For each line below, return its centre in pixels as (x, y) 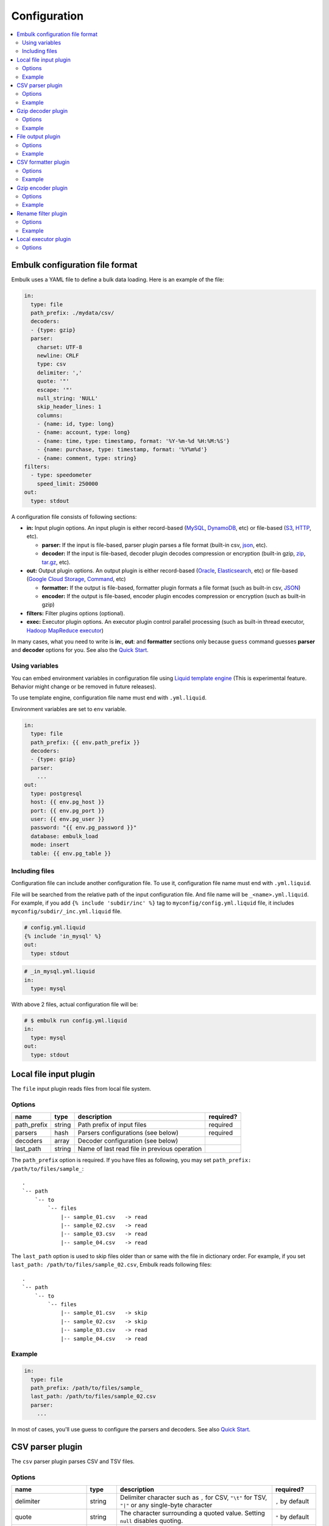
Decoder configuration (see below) (128, 1141)
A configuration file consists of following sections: (74, 516)
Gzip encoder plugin (42, 188)
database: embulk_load (65, 836)
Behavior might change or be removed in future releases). (84, 686)
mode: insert (50, 845)
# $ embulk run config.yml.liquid (76, 1020)
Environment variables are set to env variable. (69, 709)
